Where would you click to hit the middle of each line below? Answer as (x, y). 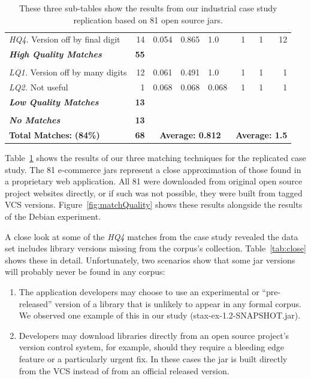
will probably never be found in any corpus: (85, 272)
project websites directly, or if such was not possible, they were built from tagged (154, 192)
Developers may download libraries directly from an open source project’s (154, 335)
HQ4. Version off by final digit (65, 39)
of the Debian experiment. (53, 216)
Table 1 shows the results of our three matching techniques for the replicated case (155, 158)
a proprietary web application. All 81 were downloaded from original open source (154, 181)
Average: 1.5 (262, 135)
